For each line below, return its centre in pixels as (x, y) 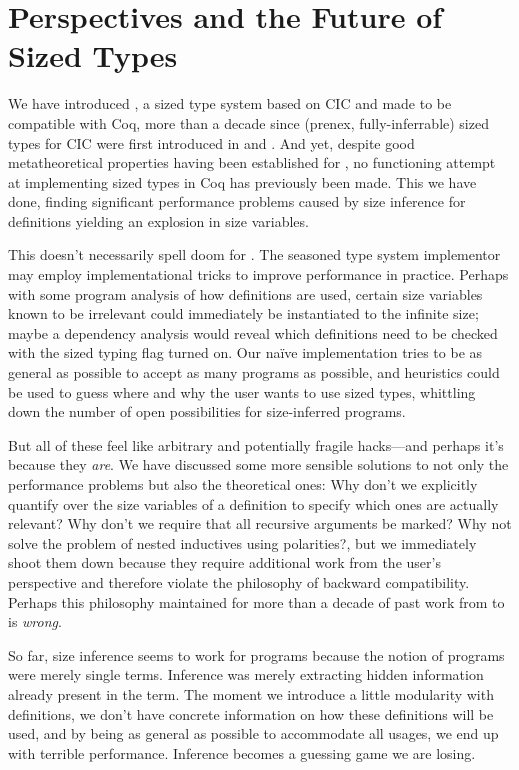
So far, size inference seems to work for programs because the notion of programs (256, 654)
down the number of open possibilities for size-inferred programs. (207, 411)
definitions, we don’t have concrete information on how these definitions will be (251, 713)
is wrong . (35, 621)
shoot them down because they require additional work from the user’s (224, 562)
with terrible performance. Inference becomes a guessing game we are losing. (242, 752)
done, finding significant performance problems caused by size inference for (237, 201)
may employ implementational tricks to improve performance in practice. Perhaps (258, 274)
